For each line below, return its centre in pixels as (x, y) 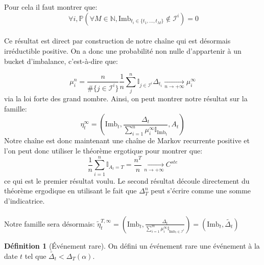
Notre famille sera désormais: (50, 223)
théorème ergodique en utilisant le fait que (70, 191)
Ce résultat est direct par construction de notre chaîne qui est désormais (117, 41)
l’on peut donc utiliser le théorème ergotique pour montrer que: (103, 151)
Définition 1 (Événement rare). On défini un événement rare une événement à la (132, 245)
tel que (35, 256)
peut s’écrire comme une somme (201, 191)
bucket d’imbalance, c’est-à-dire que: (61, 61)
